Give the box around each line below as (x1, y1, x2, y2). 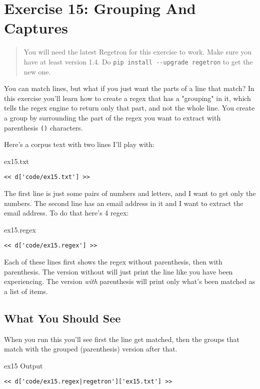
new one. (23, 66, 51, 76)
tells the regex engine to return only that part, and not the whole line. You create (4, 102, 255, 113)
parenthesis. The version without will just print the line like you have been (4, 266, 233, 276)
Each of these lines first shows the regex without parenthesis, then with (4, 256, 222, 267)
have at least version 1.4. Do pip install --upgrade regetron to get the (23, 56, 253, 66)
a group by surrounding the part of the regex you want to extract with (4, 112, 221, 122)
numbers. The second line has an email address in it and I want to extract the (4, 197, 243, 208)
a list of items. (4, 285, 48, 296)
